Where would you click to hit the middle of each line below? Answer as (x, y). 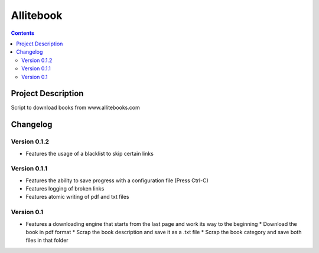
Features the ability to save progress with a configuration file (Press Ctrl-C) (117, 180)
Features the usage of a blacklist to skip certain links (89, 153)
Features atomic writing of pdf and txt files (77, 197)
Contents (23, 33)
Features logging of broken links (65, 189)
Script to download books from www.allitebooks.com (75, 108)
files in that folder (47, 240)
